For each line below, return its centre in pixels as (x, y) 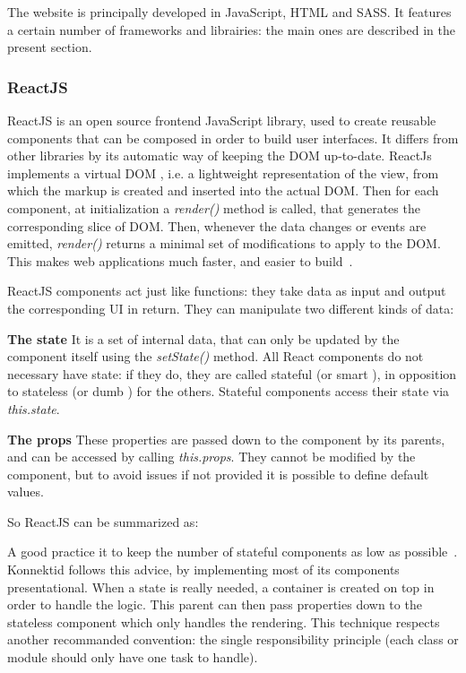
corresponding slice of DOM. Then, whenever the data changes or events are (217, 225)
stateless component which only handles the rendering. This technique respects (224, 621)
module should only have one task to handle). (133, 657)
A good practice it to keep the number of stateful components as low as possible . (233, 552)
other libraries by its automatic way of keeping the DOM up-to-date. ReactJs (220, 155)
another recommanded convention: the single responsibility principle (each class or (233, 639)
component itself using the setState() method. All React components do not (216, 356)
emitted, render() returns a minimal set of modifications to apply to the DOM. (224, 243)
